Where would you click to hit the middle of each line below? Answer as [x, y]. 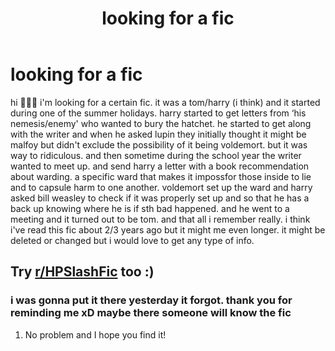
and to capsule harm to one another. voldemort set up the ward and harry [161, 187]
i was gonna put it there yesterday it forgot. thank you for [151, 300]
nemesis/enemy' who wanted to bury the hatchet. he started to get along [161, 123]
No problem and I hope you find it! [95, 334]
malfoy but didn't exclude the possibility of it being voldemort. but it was [159, 144]
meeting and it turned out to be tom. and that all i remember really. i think [160, 219]
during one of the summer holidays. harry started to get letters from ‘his [158, 113]
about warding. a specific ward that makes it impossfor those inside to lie [161, 176]
